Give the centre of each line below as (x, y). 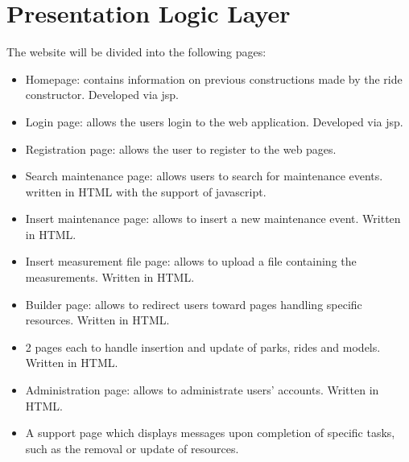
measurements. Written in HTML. (110, 277)
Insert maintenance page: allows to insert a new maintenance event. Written (213, 219)
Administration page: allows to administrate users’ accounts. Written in (202, 390)
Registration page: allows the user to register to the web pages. (181, 148)
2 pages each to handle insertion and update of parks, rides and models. (203, 346)
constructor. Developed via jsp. (102, 95)
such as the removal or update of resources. (132, 448)
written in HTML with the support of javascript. (146, 191)
